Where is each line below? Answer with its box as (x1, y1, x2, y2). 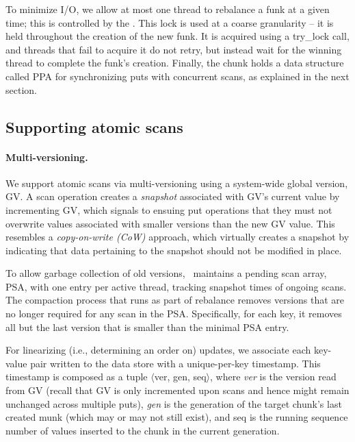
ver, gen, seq (154, 369, 207, 384)
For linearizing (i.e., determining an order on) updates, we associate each (5, 343, 311, 357)
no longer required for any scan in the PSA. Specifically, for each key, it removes (5, 306, 342, 321)
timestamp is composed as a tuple (5, 369, 148, 384)
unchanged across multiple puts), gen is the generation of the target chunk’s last (5, 396, 342, 410)
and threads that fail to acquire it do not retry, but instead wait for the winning (5, 42, 342, 56)
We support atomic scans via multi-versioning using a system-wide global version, (5, 175, 348, 190)
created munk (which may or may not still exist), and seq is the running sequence (5, 410, 348, 424)
